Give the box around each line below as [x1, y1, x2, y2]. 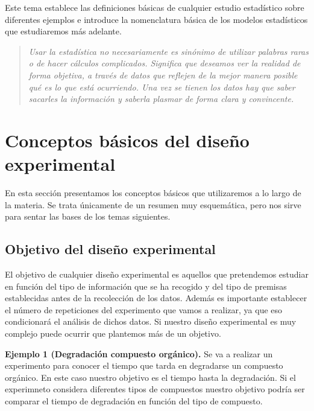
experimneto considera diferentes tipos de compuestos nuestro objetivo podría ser [5, 383, 305, 395]
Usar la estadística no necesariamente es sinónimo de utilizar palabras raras [28, 45, 309, 57]
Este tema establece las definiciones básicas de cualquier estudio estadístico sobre [5, 1, 304, 13]
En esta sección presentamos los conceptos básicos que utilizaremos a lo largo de [5, 186, 301, 199]
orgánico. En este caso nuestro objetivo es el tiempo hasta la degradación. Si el [5, 371, 296, 383]
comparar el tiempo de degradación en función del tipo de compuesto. [5, 394, 263, 407]
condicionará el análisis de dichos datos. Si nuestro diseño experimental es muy [5, 315, 297, 328]
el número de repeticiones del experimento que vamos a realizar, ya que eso [5, 303, 283, 316]
